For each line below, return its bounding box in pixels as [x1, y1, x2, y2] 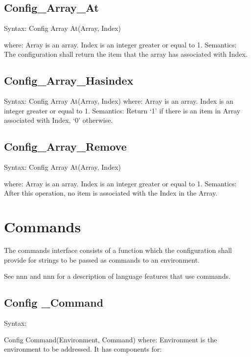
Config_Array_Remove [4, 139, 127, 154]
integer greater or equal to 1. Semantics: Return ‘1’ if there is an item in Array [4, 105, 241, 115]
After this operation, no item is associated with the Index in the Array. [4, 188, 218, 198]
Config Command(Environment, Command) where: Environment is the [4, 334, 217, 344]
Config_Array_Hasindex [4, 73, 134, 88]
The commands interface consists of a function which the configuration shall [4, 245, 232, 255]
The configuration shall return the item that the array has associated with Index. [4, 49, 248, 59]
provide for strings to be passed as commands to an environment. [4, 254, 200, 265]
